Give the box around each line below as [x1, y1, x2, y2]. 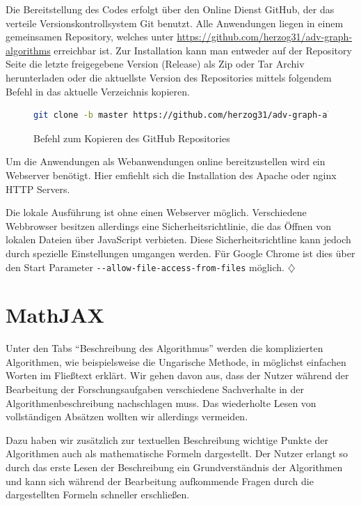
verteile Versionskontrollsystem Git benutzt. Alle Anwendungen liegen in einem [6, 15, 344, 30]
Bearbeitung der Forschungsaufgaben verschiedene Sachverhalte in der [6, 382, 305, 397]
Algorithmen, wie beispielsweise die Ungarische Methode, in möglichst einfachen [6, 354, 346, 369]
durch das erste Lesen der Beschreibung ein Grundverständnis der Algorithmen [6, 460, 343, 475]
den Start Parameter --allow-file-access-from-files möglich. [6, 259, 284, 274]
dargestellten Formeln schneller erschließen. [6, 487, 190, 502]
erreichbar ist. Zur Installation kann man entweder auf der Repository [54, 43, 352, 57]
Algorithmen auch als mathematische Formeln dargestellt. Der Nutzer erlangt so [6, 446, 348, 461]
